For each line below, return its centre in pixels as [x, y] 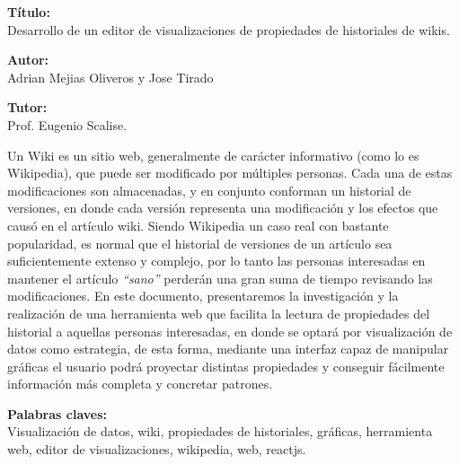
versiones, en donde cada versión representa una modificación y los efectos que [223, 208]
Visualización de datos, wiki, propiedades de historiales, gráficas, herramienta [220, 431]
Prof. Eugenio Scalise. [67, 124]
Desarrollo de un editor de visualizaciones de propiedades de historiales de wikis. [229, 29]
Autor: [28, 60]
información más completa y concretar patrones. [140, 384]
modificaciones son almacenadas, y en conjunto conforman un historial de [209, 190]
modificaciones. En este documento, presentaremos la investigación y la [203, 296]
